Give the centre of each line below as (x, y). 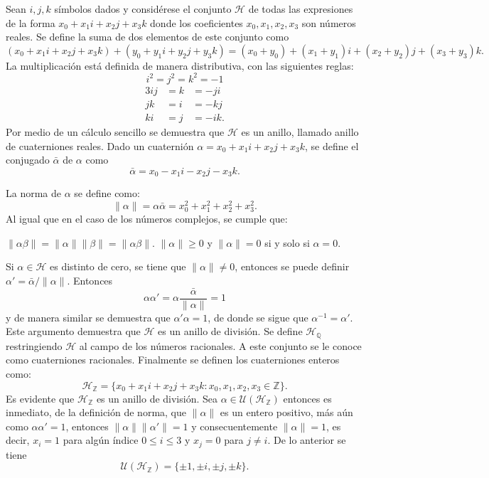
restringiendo (34, 345)
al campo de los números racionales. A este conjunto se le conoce (220, 345)
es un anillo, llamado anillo (300, 131)
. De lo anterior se (307, 440)
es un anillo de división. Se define (230, 331)
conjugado (28, 160)
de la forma (31, 22)
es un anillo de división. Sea (157, 398)
